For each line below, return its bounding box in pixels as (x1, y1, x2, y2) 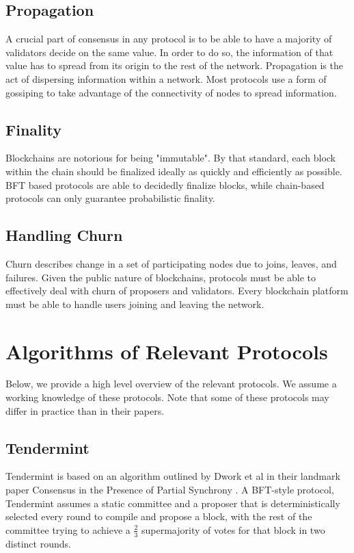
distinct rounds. (5, 536, 71, 550)
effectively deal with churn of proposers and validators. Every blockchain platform (5, 283, 349, 298)
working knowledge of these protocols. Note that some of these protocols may (5, 390, 329, 404)
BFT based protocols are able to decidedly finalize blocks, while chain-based (5, 177, 325, 192)
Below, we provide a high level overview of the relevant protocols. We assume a (5, 376, 337, 391)
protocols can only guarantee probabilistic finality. (5, 191, 215, 205)
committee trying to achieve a (5, 522, 131, 537)
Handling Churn (5, 224, 123, 246)
